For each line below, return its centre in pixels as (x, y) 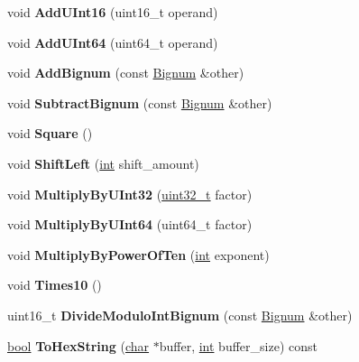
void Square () (50, 133)
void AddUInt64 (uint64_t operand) (113, 42)
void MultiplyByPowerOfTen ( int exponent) (138, 254)
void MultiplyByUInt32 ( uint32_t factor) (130, 194)
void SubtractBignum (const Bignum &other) (140, 102)
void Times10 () (55, 285)
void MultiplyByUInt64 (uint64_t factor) (130, 224)
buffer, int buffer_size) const (238, 345)
